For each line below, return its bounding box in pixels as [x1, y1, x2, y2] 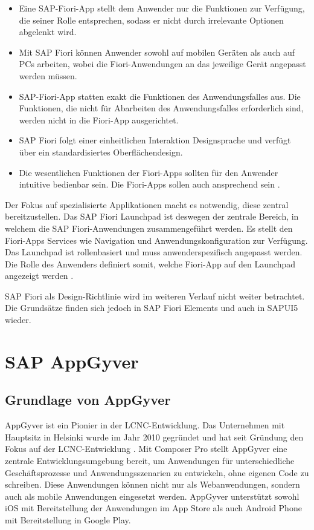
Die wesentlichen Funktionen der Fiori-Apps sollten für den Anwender [19, 166, 278, 178]
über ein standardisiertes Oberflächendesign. [19, 145, 183, 158]
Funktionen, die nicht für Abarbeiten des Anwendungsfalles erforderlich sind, [19, 102, 304, 114]
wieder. [5, 313, 31, 326]
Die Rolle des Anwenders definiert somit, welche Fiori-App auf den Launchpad [5, 257, 296, 270]
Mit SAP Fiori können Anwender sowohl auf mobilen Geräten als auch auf [19, 45, 295, 58]
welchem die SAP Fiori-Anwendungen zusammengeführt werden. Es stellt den [5, 221, 293, 234]
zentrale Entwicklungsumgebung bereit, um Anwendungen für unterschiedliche [5, 454, 295, 467]
